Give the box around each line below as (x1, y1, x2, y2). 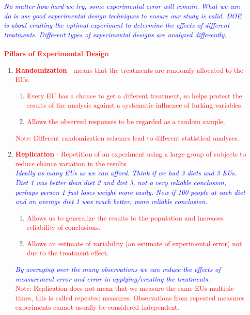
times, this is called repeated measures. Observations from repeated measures (15, 292, 245, 302)
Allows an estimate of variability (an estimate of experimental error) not (27, 238, 242, 248)
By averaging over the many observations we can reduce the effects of (15, 264, 220, 274)
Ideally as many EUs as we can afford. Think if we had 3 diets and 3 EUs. (15, 168, 236, 178)
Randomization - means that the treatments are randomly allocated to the (15, 64, 244, 75)
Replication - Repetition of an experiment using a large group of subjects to (15, 149, 246, 159)
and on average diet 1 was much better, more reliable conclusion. (15, 196, 207, 206)
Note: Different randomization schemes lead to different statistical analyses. (15, 132, 239, 142)
